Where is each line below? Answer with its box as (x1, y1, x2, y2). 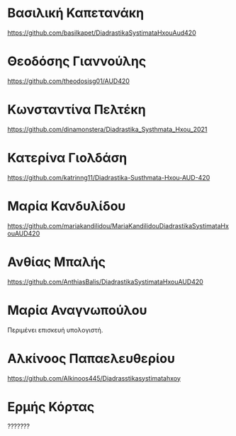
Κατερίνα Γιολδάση (7, 150, 128, 166)
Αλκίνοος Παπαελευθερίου (7, 350, 176, 367)
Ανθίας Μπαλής (7, 254, 106, 270)
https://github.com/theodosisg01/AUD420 (7, 77, 130, 85)
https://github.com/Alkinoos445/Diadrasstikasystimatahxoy (7, 374, 181, 382)
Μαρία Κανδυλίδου (7, 198, 126, 214)
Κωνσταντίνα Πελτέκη (7, 101, 147, 118)
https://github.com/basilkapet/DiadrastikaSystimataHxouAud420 (7, 28, 196, 37)
